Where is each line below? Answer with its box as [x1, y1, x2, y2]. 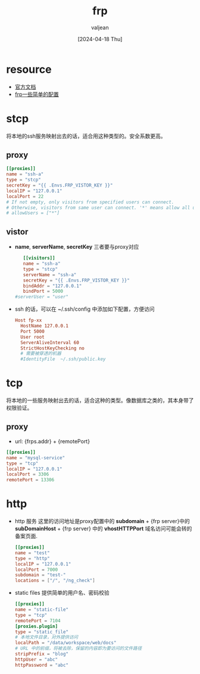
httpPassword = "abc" [14, 662, 69, 668]
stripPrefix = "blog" [14, 651, 69, 657]
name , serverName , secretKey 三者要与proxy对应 [14, 243, 139, 251]
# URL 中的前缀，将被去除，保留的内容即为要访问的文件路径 [14, 645, 142, 651]
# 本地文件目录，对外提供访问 [14, 634, 79, 641]
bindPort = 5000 [23, 288, 64, 295]
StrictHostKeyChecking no [20, 345, 85, 351]
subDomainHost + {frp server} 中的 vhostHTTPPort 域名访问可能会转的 [14, 525, 192, 532]
